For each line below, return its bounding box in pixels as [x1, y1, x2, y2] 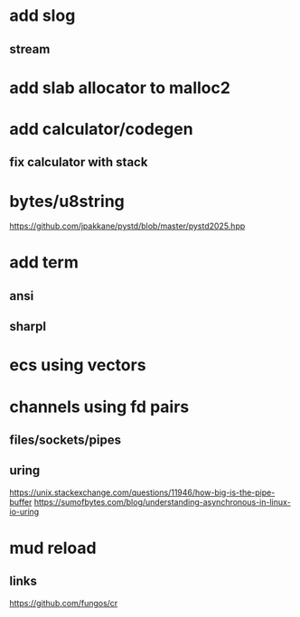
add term [9, 252, 80, 273]
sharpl [9, 319, 47, 334]
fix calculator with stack [9, 154, 148, 170]
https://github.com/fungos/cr [9, 597, 118, 608]
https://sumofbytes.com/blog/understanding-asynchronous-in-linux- [33, 496, 291, 507]
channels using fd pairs [9, 397, 190, 416]
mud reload [9, 538, 97, 558]
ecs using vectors [9, 355, 146, 376]
